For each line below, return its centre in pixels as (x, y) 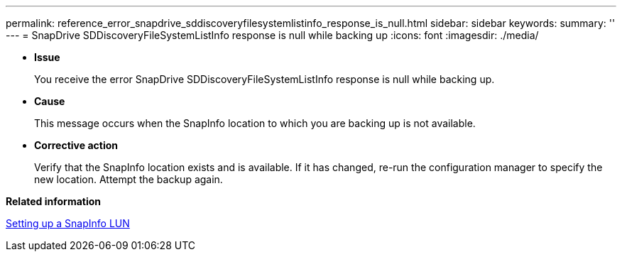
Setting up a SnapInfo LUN (68, 223)
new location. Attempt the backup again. (129, 179)
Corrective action (76, 145)
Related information (54, 201)
